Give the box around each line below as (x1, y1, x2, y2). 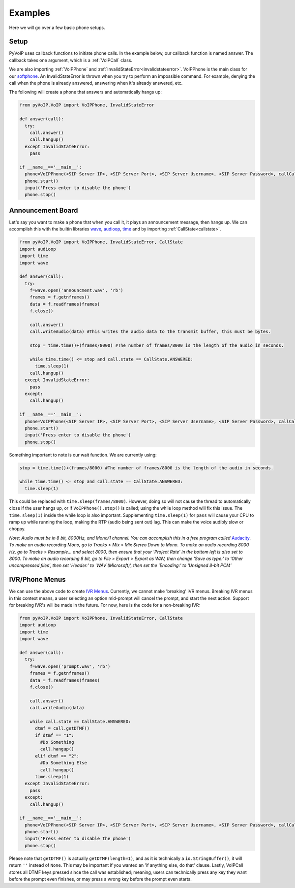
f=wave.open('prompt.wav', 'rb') (29, 663, 111, 669)
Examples (9, 7, 50, 18)
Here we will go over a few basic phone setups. (9, 25, 105, 31)
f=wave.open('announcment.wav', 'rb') (29, 288, 123, 293)
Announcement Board (9, 206, 78, 214)
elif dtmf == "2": (35, 753, 80, 758)
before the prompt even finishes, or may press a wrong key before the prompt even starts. (9, 876, 192, 882)
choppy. (9, 526, 26, 532)
